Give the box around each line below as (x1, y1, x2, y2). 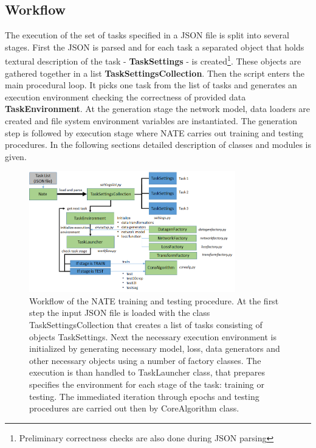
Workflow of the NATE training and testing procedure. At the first (29, 294, 279, 307)
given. (5, 150, 27, 163)
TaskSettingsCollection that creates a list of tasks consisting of (29, 318, 263, 331)
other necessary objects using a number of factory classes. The (29, 354, 261, 366)
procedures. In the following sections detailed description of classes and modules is (5, 138, 312, 151)
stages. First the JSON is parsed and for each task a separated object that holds (5, 40, 304, 53)
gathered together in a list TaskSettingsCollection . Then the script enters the (5, 66, 304, 79)
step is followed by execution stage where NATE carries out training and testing (5, 126, 304, 139)
